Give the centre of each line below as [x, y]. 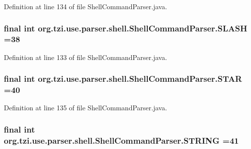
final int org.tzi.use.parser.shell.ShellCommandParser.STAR [123, 79]
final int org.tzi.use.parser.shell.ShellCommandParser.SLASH [126, 28]
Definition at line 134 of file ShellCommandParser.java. [86, 6]
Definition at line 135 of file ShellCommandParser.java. [86, 108]
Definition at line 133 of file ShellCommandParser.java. [86, 57]
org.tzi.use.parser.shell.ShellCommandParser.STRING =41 [121, 140]
